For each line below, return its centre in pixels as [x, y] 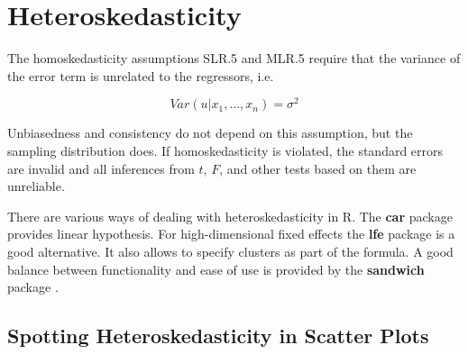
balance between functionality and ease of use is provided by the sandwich [216, 269]
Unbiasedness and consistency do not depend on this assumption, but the [210, 133]
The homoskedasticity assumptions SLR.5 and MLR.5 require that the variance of [234, 58]
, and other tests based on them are [318, 168]
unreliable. [36, 186]
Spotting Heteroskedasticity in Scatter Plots [218, 336]
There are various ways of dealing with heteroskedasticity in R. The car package [230, 216]
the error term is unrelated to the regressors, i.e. [141, 75]
